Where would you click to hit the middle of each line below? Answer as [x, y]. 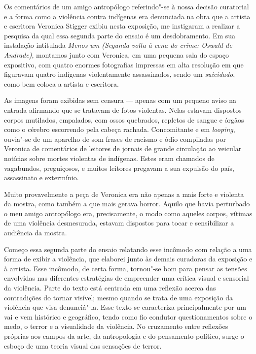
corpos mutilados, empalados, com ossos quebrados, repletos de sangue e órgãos [124, 119]
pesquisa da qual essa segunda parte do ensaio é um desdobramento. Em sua [120, 35]
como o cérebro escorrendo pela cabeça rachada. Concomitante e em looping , [120, 129]
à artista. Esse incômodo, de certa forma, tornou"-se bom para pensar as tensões [126, 268]
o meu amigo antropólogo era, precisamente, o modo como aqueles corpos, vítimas [128, 213]
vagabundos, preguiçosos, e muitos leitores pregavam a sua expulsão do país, [119, 168]
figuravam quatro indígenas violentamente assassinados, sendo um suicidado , [120, 74]
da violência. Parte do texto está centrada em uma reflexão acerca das [110, 288]
